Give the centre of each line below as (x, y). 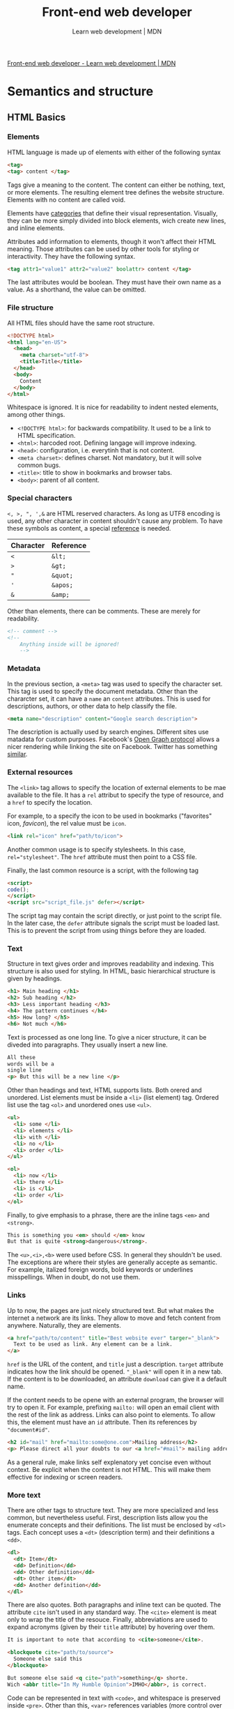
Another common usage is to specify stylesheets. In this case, (96, 849)
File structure (30, 307)
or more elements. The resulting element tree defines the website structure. (116, 192)
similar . (17, 754)
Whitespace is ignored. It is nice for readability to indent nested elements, (113, 407)
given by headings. (34, 979)
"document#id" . (29, 1429)
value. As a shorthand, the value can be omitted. (77, 289)
